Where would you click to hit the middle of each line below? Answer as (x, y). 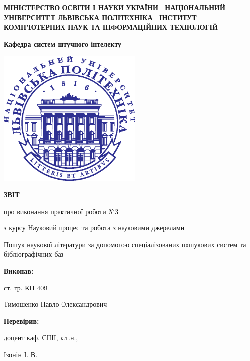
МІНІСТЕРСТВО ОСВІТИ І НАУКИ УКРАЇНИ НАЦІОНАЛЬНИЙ (115, 7)
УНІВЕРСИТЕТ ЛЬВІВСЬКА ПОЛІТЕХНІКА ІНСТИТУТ (100, 17)
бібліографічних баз (34, 254)
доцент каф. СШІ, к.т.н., (41, 337)
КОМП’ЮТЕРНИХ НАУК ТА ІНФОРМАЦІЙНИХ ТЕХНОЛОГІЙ (111, 27)
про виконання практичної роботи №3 (61, 211)
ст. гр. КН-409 (26, 287)
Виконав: (19, 271)
